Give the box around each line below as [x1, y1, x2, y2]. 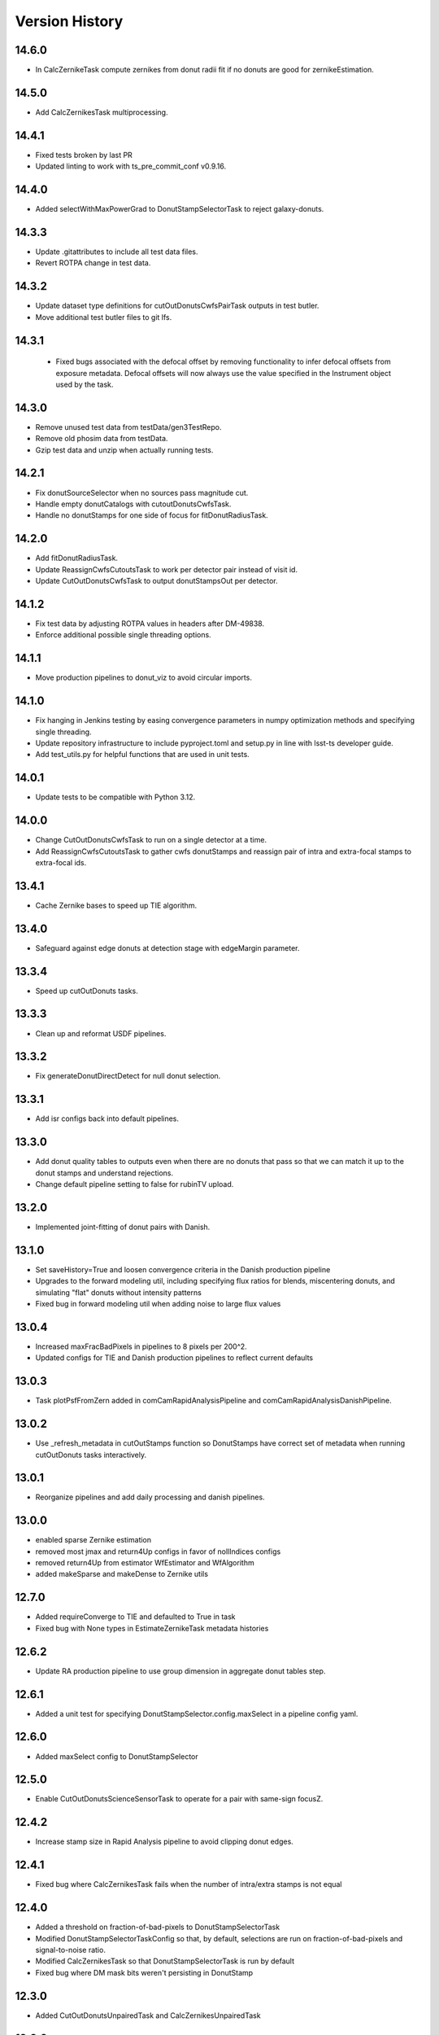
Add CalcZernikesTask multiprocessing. [35, 107, 168, 117]
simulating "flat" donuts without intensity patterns [35, 1287, 202, 1298]
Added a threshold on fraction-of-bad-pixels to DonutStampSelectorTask [35, 1922, 280, 1932]
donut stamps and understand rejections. [35, 1168, 174, 1178]
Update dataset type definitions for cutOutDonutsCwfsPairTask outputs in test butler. [35, 301, 319, 311]
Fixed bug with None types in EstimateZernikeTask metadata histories [35, 1623, 269, 1633]
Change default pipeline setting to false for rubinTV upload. [35, 1179, 234, 1189]
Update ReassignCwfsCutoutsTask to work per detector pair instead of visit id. [35, 564, 298, 574]
